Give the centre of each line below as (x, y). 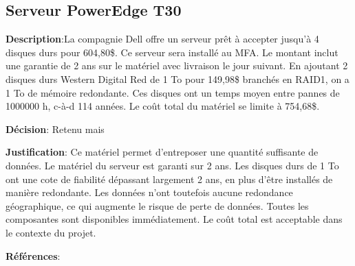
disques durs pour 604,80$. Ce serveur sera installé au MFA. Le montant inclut (172, 52)
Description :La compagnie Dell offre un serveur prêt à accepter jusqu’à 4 (162, 39)
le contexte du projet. (51, 232)
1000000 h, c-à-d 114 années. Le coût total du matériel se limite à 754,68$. (163, 106)
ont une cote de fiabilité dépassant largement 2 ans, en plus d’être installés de (169, 179)
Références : (33, 255)
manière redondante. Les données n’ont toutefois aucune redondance (149, 192)
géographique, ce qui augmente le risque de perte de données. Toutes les (157, 205)
